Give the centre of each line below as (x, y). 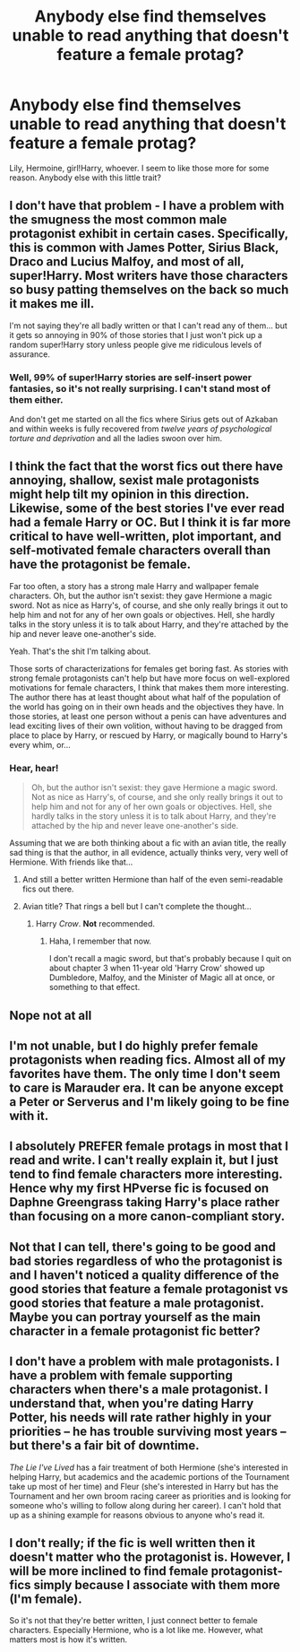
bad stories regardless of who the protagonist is (146, 1261)
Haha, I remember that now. (100, 941)
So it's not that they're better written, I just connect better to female (133, 1621)
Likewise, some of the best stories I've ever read (147, 509)
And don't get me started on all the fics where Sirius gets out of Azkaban (144, 420)
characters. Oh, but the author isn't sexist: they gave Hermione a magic (141, 596)
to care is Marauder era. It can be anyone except (146, 1087)
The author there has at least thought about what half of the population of (145, 697)
